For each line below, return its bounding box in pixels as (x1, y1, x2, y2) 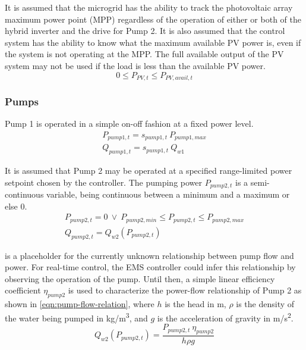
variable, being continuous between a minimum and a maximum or (46, 188, 290, 201)
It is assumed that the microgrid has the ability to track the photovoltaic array (5, 1, 293, 13)
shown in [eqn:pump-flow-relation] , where (5, 298, 154, 310)
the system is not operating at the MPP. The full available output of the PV (5, 48, 284, 60)
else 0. (5, 199, 27, 212)
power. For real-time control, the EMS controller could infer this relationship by (5, 261, 296, 273)
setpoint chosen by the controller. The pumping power (5, 176, 202, 188)
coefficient (5, 284, 41, 296)
